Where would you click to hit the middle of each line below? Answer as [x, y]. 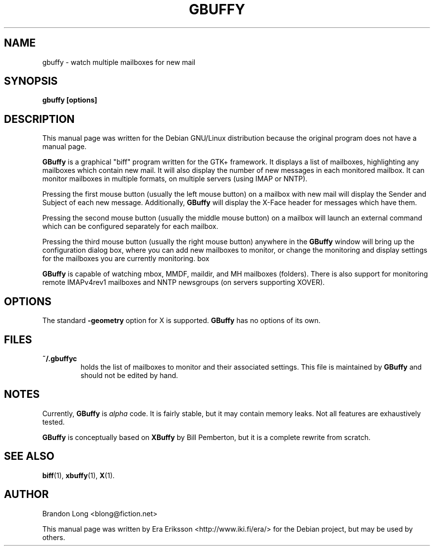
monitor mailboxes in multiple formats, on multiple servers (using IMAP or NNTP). [175, 179]
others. [54, 537]
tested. [54, 422]
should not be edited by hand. [129, 375]
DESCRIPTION [39, 119]
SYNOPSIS [31, 81]
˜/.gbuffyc [60, 358]
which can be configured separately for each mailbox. [130, 226]
